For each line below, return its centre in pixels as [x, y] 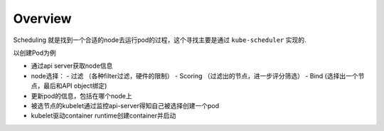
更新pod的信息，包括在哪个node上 [81, 95]
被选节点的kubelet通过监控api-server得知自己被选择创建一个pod [125, 105]
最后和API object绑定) [75, 86]
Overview [42, 19]
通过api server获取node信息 [72, 66]
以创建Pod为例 [34, 53]
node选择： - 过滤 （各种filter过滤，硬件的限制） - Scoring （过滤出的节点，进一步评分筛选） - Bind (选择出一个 [194, 75]
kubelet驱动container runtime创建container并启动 [103, 116]
